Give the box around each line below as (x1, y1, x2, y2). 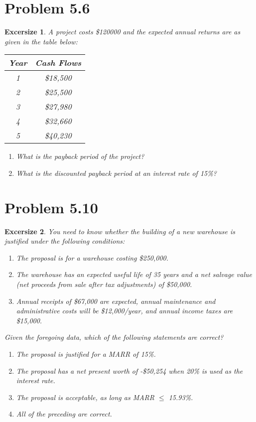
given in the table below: (4, 36, 78, 46)
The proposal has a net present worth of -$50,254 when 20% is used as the (16, 365, 243, 376)
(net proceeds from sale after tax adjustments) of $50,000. (16, 279, 192, 289)
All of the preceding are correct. (16, 409, 112, 419)
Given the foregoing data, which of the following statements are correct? (4, 332, 224, 342)
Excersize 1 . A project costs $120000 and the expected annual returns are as (4, 26, 241, 37)
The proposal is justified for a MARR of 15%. (16, 348, 156, 359)
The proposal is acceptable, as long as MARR (16, 392, 155, 402)
